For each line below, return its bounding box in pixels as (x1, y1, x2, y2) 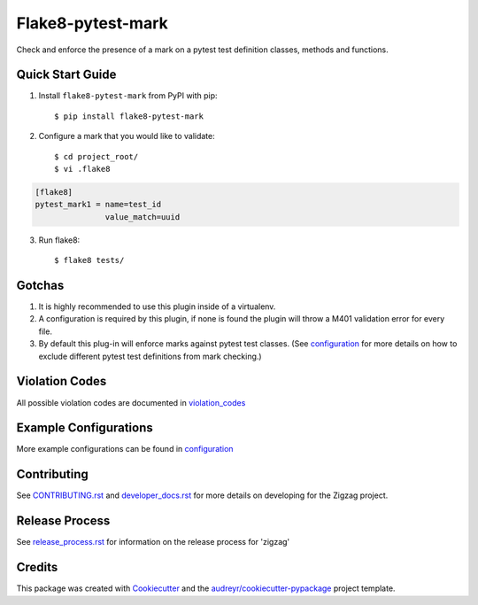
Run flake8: (38, 235, 81, 245)
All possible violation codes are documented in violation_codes (16, 397, 246, 407)
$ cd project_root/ (54, 151, 139, 161)
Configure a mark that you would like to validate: (38, 131, 216, 142)
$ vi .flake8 (54, 164, 111, 175)
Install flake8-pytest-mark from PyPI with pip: (38, 90, 218, 101)
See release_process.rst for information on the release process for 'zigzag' (16, 537, 290, 547)
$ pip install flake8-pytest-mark (54, 111, 204, 121)
